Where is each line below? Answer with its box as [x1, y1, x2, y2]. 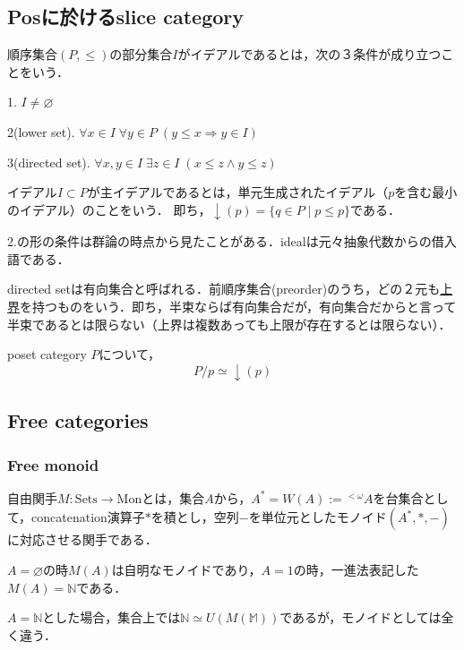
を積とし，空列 [150, 508, 239, 526]
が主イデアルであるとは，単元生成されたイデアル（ [87, 183, 389, 201]
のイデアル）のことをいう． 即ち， [7, 200, 211, 218]
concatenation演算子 [31, 508, 145, 526]
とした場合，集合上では [42, 608, 181, 627]
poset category [7, 345, 87, 363]
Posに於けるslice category [7, 3, 244, 30]
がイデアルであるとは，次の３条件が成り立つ [177, 45, 442, 64]
